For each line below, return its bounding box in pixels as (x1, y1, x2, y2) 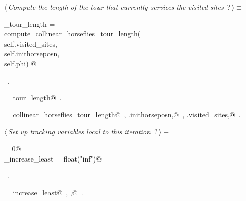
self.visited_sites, (4, 38, 57, 49)
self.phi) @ (4, 58, 37, 68)
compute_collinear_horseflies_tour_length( (4, 28, 141, 39)
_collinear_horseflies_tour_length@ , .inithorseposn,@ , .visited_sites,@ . (7, 109, 241, 119)
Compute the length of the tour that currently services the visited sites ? (8, 2, 231, 12)
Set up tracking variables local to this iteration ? (8, 126, 158, 137)
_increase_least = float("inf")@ (4, 153, 102, 164)
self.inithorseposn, (4, 48, 60, 59)
